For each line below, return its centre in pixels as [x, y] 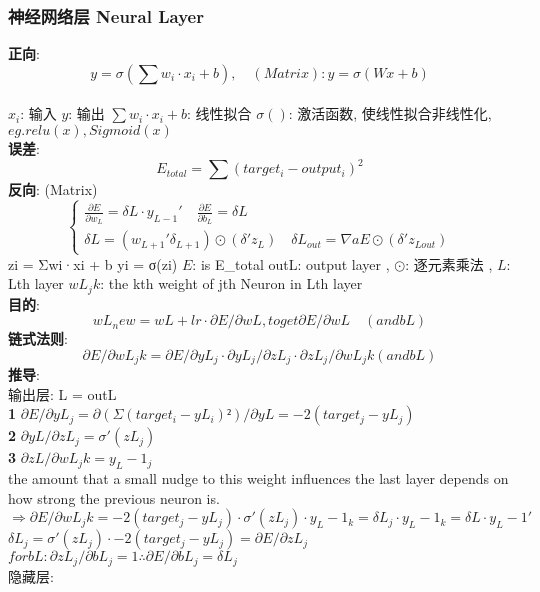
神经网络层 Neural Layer [106, 15]
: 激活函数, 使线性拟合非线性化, [390, 113]
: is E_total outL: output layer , [291, 263]
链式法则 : [38, 338]
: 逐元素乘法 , [449, 263]
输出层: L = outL [62, 393]
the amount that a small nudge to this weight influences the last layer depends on [258, 478]
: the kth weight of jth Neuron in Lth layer [231, 283]
